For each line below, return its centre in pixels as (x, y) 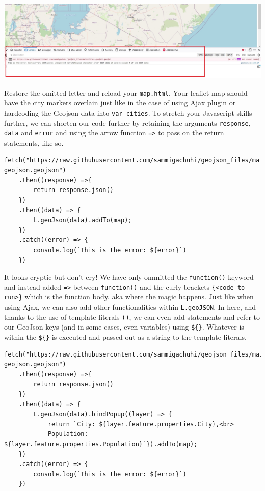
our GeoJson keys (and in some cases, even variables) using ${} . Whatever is (124, 327)
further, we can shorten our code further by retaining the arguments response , (127, 122)
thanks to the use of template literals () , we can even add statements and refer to (132, 317)
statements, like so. (34, 142)
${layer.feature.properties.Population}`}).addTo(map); (101, 444)
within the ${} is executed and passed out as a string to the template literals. (125, 337)
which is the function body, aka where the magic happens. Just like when (139, 297)
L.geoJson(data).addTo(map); (83, 220)
